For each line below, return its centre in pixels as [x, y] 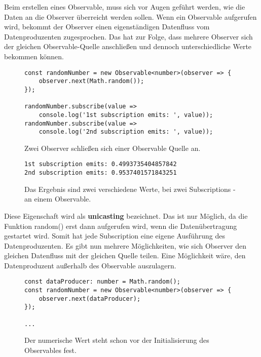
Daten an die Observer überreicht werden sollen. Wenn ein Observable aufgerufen [130, 16]
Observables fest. [50, 350]
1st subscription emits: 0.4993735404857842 [101, 164]
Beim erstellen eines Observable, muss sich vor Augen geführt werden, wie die [125, 7]
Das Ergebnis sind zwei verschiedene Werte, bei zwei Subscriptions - [130, 189]
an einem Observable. [58, 199]
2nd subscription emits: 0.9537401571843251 [101, 173]
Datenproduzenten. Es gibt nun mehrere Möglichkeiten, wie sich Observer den [125, 245]
